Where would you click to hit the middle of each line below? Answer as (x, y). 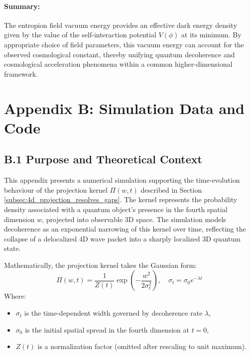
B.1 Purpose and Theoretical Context (103, 159)
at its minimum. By (211, 35)
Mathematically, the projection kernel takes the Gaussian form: (101, 265)
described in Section (171, 189)
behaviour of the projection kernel (56, 189)
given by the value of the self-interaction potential (80, 35)
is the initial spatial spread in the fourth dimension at (107, 329)
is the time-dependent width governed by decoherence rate (113, 313)
